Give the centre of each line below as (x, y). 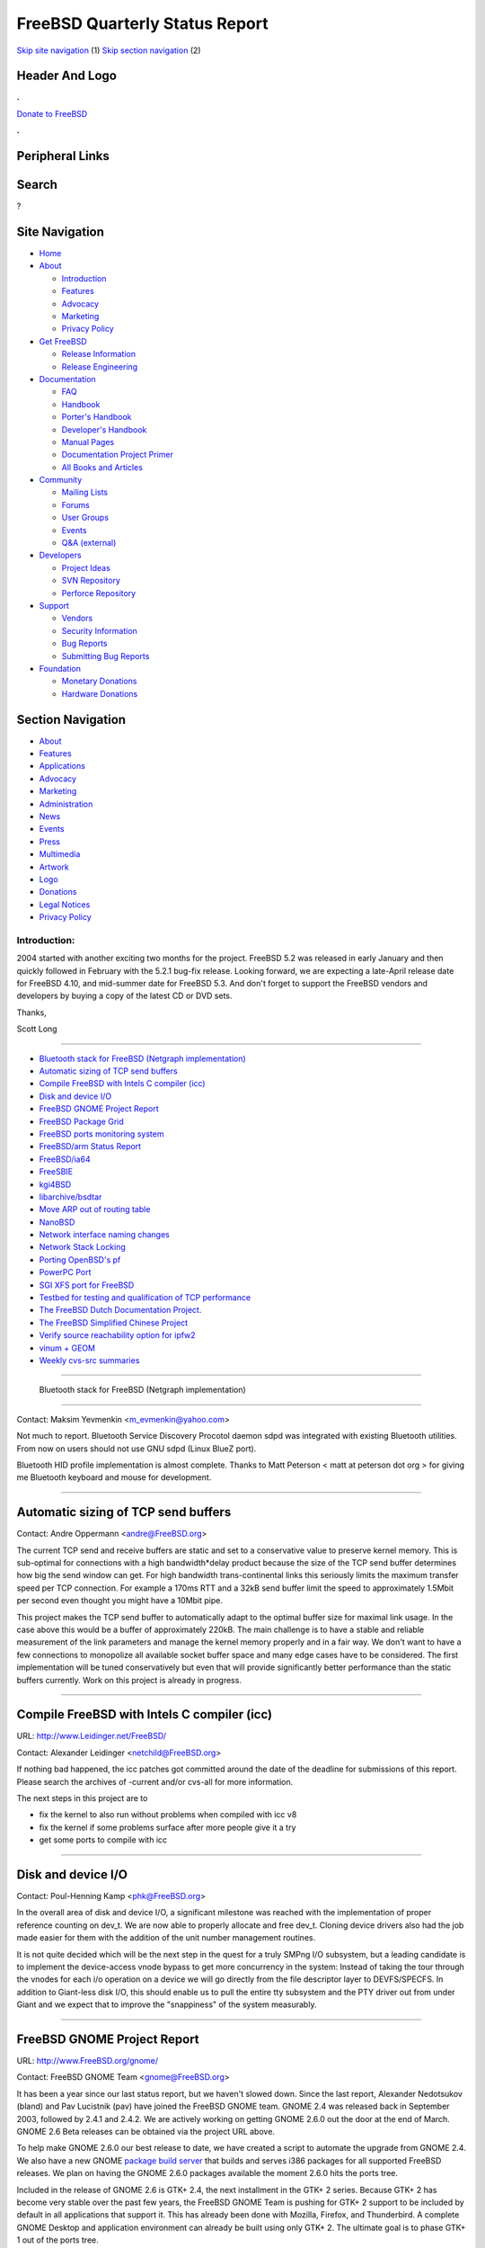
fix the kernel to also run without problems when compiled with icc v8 (168, 1815)
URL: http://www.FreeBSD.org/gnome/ (88, 2061)
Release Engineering (100, 366)
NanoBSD (57, 1222)
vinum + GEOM (67, 1348)
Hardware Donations (100, 693)
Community (61, 480)
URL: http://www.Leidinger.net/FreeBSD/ (91, 1736)
